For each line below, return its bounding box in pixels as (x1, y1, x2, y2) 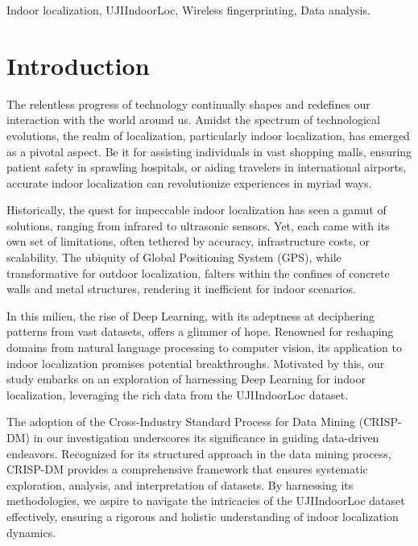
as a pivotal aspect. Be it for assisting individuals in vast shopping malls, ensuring (6, 143, 412, 159)
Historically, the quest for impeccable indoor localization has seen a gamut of (6, 201, 387, 218)
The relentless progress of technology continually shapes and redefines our (6, 95, 370, 112)
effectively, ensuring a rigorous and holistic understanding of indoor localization (6, 507, 399, 524)
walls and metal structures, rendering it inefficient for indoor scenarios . (6, 280, 356, 297)
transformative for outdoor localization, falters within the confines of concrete (6, 264, 390, 281)
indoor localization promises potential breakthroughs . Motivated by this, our (6, 354, 385, 371)
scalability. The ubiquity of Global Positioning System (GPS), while (6, 249, 341, 266)
